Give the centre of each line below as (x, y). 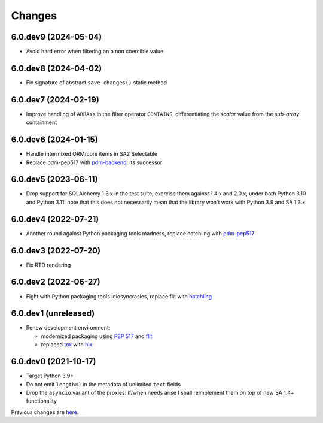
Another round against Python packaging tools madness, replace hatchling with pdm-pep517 (140, 233)
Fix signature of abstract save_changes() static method (97, 82)
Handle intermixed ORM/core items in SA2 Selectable (92, 154)
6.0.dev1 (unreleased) (53, 314)
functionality (41, 401)
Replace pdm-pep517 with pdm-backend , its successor (94, 162)
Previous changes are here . (45, 412)
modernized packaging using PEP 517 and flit (97, 336)
